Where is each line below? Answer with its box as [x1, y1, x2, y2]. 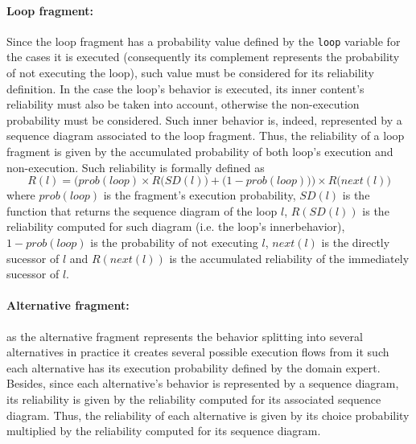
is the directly [321, 233, 390, 250]
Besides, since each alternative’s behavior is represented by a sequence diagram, [6, 375, 399, 392]
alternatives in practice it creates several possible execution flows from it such [6, 343, 389, 360]
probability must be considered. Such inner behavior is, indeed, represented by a [6, 111, 402, 128]
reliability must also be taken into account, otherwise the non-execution [6, 96, 360, 113]
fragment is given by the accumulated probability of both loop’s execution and [6, 143, 393, 160]
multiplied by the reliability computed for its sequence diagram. [6, 422, 321, 439]
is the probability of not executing [90, 233, 258, 250]
